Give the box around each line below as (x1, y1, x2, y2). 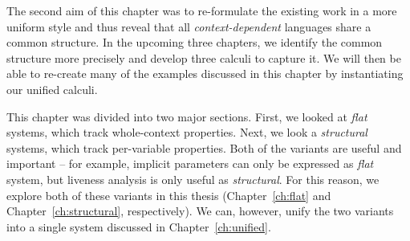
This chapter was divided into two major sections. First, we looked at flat (6, 108, 367, 125)
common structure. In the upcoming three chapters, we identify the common (6, 34, 383, 51)
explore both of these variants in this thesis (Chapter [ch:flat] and (6, 186, 331, 203)
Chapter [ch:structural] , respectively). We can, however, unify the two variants (6, 202, 394, 219)
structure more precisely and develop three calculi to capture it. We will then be (6, 49, 401, 66)
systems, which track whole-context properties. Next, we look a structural (6, 124, 367, 141)
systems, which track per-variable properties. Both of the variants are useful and (6, 139, 402, 156)
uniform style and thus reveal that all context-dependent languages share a (6, 18, 371, 35)
